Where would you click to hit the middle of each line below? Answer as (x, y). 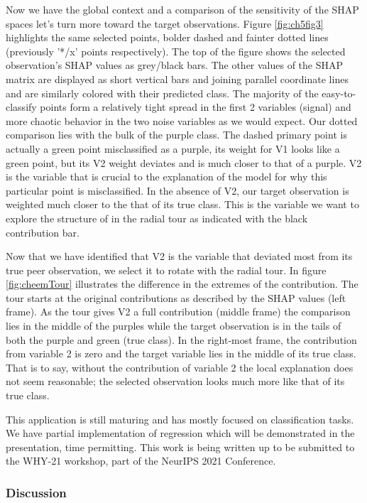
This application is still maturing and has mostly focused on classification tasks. (180, 419)
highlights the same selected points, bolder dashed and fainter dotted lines (167, 37)
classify (21, 107)
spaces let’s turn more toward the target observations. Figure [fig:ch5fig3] (165, 23)
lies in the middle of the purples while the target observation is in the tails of (174, 326)
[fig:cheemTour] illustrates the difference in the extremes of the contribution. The (182, 284)
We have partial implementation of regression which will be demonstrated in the (180, 433)
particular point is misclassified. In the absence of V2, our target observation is (177, 190)
